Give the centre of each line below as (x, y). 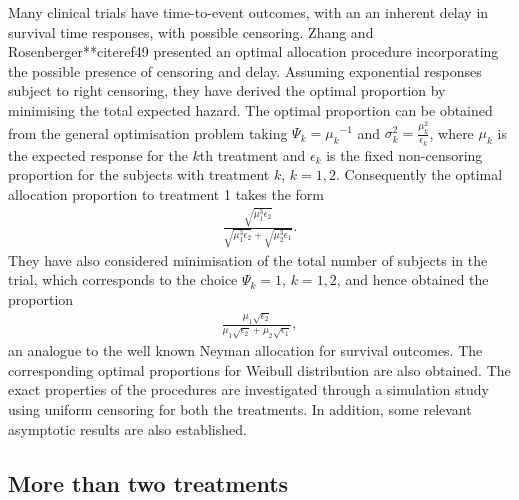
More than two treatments (148, 482)
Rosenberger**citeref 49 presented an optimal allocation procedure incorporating (253, 51)
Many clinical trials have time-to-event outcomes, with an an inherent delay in (248, 12)
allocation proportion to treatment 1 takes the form (166, 193)
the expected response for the (98, 154)
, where (451, 132)
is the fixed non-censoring (404, 154)
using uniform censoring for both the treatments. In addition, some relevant (240, 409)
